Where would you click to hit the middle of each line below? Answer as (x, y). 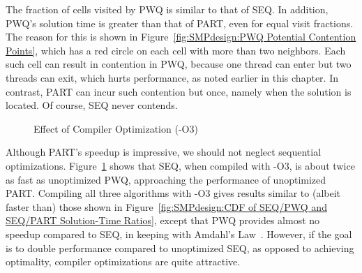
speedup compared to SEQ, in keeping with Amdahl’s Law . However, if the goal (179, 234)
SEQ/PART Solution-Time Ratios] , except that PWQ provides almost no (163, 220)
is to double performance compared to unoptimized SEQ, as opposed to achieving (180, 248)
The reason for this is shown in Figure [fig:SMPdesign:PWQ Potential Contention (181, 37)
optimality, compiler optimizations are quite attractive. (123, 261)
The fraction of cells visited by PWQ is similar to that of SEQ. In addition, (167, 9)
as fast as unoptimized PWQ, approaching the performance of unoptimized (166, 179)
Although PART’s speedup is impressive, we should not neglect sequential (164, 152)
